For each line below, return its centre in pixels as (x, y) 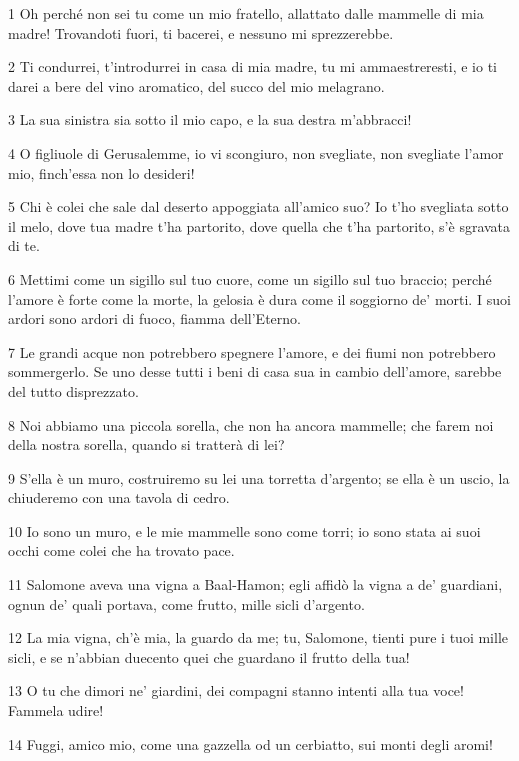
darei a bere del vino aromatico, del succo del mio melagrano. (196, 85)
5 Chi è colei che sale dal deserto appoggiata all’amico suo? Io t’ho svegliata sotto (258, 206)
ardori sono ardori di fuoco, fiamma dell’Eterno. (154, 318)
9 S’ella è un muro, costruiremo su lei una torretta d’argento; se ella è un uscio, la (259, 477)
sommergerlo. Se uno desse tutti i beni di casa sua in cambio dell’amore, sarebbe (255, 371)
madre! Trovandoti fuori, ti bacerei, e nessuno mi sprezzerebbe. (201, 32)
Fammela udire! (56, 710)
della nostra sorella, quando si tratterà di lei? (146, 444)
